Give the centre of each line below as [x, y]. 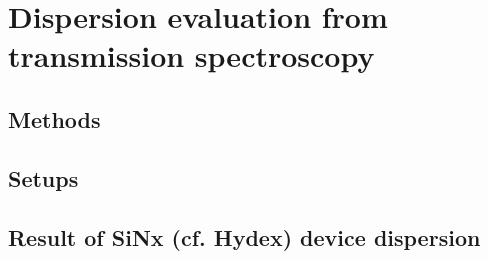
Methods [54, 118]
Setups [43, 177]
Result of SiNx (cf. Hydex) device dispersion [244, 236]
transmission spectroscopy [191, 55]
